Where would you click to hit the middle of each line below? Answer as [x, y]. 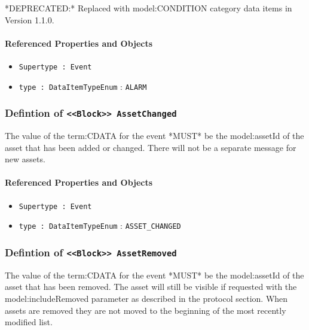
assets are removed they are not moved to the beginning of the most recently [146, 310]
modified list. [29, 322]
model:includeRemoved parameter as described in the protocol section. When [146, 298]
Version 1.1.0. [30, 19]
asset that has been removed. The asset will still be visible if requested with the [151, 287]
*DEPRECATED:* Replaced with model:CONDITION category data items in [149, 8]
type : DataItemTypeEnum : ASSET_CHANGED [100, 225]
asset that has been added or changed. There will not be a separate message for [151, 147]
